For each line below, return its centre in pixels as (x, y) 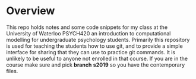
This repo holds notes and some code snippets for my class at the (87, 27)
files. (12, 71)
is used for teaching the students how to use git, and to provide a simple (94, 46)
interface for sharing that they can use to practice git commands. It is (91, 52)
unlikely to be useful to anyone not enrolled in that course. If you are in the (97, 58)
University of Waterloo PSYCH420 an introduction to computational (88, 33)
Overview (31, 11)
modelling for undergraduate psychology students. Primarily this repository (98, 39)
